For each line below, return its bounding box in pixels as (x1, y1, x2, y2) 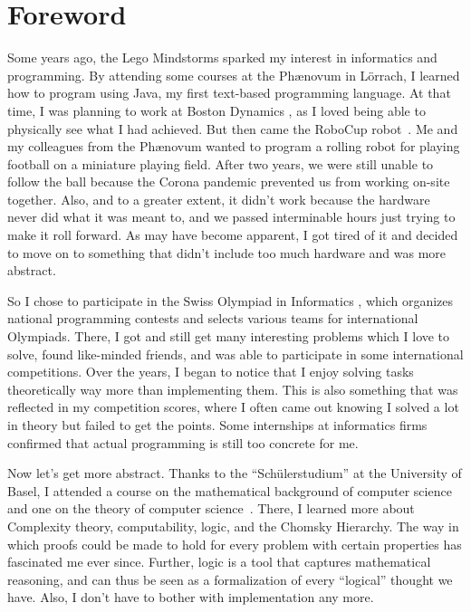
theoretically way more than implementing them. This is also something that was (7, 379, 458, 398)
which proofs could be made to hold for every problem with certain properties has (7, 534, 462, 553)
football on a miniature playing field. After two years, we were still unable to (7, 154, 434, 173)
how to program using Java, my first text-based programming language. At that (7, 83, 451, 102)
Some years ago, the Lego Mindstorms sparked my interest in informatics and (7, 48, 437, 67)
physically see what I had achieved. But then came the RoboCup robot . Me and (7, 119, 458, 138)
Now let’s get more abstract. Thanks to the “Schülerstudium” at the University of (7, 464, 462, 483)
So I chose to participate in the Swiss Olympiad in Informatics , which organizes (7, 291, 454, 310)
